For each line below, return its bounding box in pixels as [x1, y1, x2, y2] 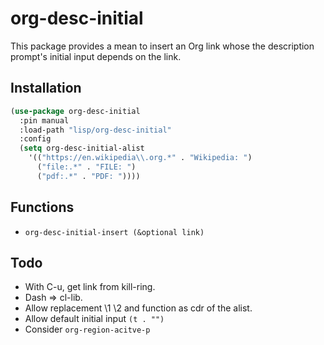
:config [19, 134, 52, 144]
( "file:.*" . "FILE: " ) [36, 162, 137, 172]
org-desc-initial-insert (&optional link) [24, 227, 205, 237]
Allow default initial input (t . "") [24, 313, 165, 325]
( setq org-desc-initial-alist [19, 143, 145, 154]
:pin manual [19, 115, 70, 126]
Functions [10, 199, 75, 216]
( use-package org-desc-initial [10, 106, 141, 116]
